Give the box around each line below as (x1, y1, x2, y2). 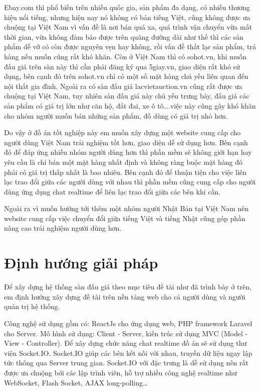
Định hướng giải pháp (4, 252, 158, 273)
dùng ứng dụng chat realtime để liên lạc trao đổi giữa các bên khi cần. (4, 186, 221, 197)
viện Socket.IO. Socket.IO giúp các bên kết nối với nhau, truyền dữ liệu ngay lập (4, 347, 252, 358)
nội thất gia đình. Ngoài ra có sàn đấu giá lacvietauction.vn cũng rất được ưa (4, 80, 242, 91)
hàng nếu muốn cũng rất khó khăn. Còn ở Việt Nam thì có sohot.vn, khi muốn (4, 51, 246, 61)
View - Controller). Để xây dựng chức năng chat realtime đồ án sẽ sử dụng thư (4, 338, 247, 348)
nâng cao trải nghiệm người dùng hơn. (4, 223, 122, 233)
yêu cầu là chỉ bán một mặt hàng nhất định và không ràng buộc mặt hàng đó (4, 156, 243, 167)
